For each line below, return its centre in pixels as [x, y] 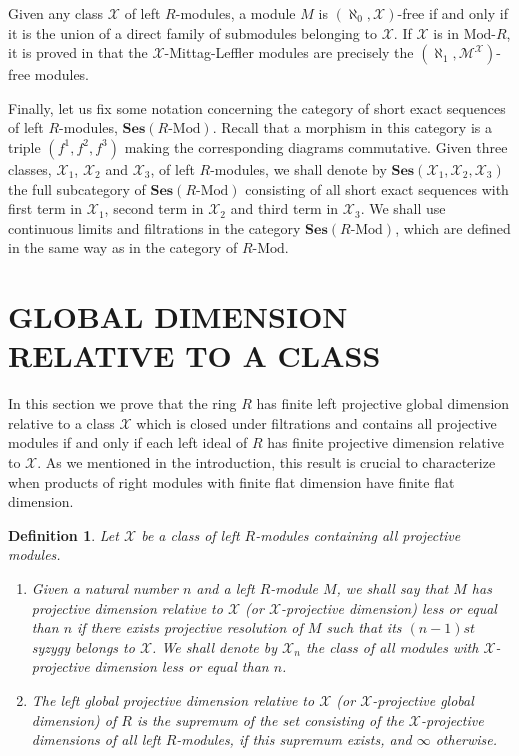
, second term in [154, 208]
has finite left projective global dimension [383, 403]
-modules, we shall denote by [298, 168]
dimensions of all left [96, 739]
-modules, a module [235, 13]
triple [24, 146]
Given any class [56, 13]
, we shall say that [392, 588]
